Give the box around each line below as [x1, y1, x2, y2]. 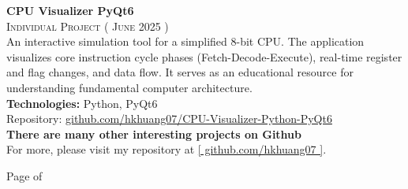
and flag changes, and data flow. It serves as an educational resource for [6, 64, 354, 80]
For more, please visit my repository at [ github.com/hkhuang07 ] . [6, 141, 327, 157]
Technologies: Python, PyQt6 [6, 94, 158, 111]
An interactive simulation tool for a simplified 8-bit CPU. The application [6, 33, 365, 50]
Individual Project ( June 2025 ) [6, 17, 169, 34]
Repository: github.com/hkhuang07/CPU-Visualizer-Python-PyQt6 [6, 110, 332, 127]
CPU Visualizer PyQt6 [6, 2, 134, 18]
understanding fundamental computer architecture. [6, 79, 253, 95]
